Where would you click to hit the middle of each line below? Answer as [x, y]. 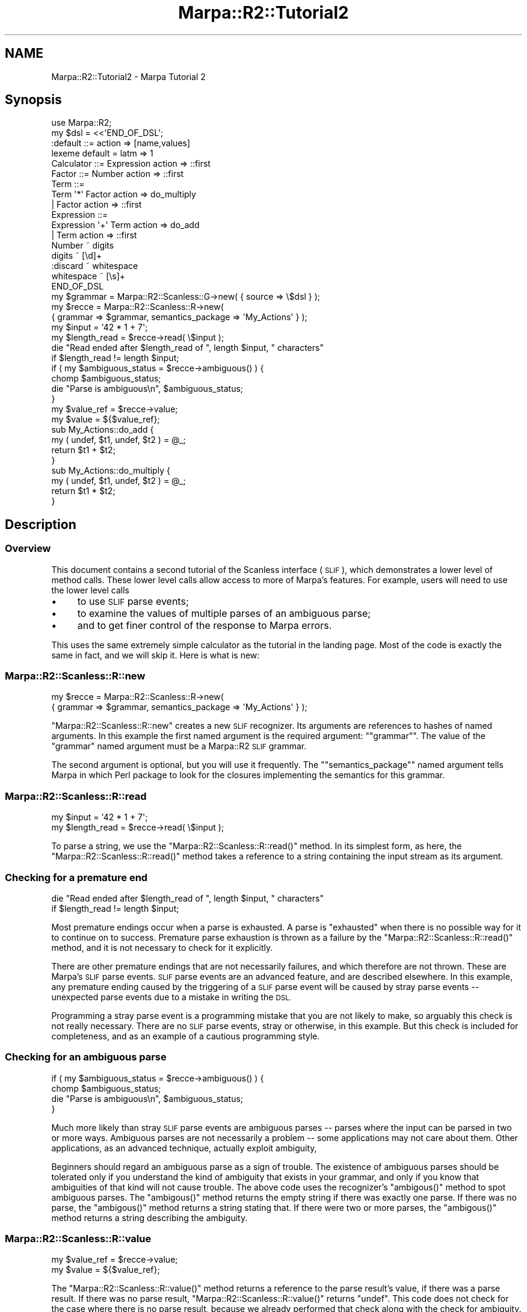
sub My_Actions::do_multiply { [111, 471]
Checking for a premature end [76, 877]
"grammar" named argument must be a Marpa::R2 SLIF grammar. [179, 746]
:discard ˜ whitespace [95, 266]
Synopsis [33, 100]
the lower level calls [90, 590]
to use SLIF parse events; [133, 601]
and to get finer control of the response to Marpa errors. [205, 625]
